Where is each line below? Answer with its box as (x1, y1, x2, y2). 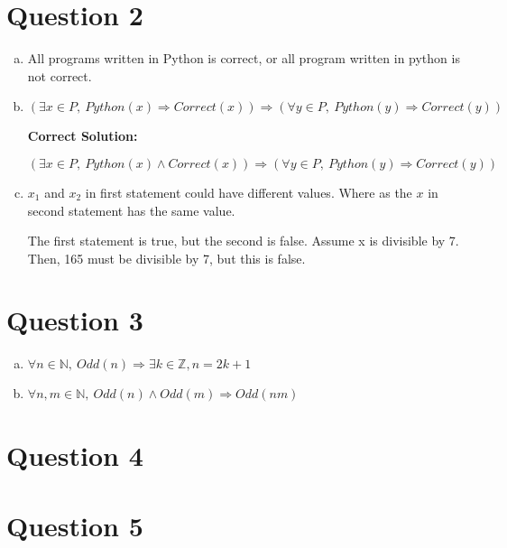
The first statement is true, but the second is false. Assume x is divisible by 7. (27, 231, 459, 250)
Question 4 (6, 436, 143, 473)
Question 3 (6, 302, 143, 339)
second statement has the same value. (27, 200, 235, 219)
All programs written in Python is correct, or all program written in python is (27, 49, 460, 68)
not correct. (27, 66, 92, 85)
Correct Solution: (27, 126, 138, 145)
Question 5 (6, 506, 143, 543)
